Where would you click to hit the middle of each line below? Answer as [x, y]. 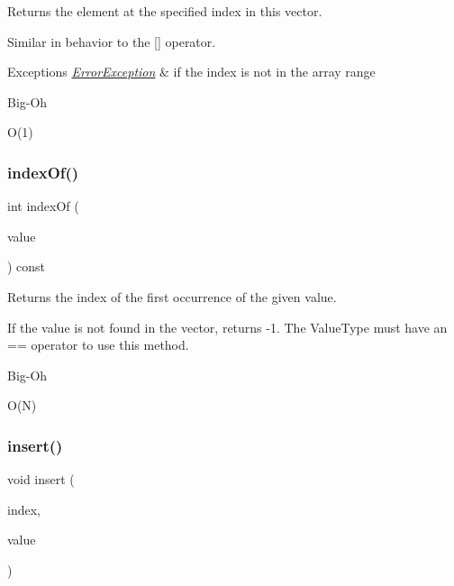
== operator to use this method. [98, 345]
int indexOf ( [43, 206]
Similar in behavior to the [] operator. [112, 41]
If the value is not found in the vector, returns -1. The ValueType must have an [227, 327]
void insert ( [41, 479]
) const [27, 266]
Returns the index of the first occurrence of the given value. [172, 296]
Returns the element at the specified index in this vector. [165, 11]
